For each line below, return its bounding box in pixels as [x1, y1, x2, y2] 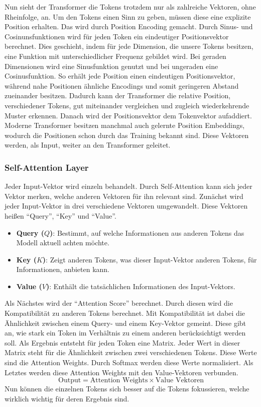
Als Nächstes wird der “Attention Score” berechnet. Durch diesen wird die [5, 298, 233, 308]
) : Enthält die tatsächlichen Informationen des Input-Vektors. [46, 281, 235, 291]
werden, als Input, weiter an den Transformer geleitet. [5, 140, 171, 150]
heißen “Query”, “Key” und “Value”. [5, 210, 116, 221]
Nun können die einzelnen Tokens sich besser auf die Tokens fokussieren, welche [5, 383, 249, 394]
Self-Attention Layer [5, 161, 89, 173]
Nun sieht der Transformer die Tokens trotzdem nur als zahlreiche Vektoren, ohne [5, 2, 256, 12]
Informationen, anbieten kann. [16, 264, 109, 275]
